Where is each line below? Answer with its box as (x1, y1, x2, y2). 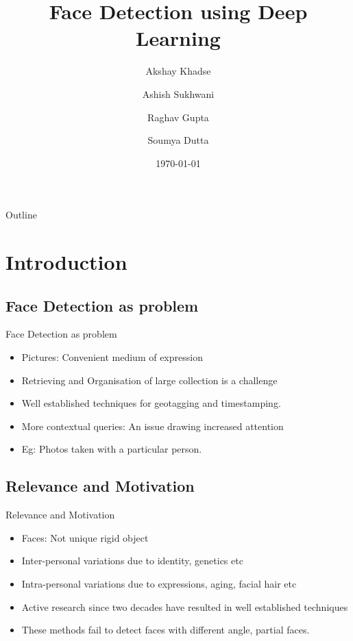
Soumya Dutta (147, 133, 209, 147)
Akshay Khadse (145, 64, 211, 78)
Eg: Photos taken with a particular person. (21, 442, 202, 456)
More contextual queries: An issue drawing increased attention (21, 418, 284, 433)
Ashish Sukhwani (142, 86, 215, 101)
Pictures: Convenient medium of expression (21, 350, 203, 364)
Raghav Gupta (147, 110, 209, 124)
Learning (136, 24, 221, 52)
